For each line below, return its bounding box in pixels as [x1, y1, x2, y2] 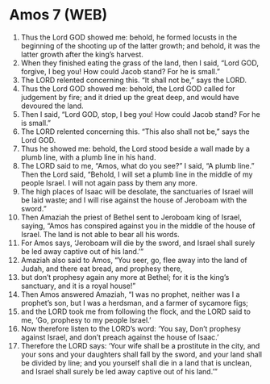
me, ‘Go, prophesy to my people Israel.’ [20, 315, 152, 324]
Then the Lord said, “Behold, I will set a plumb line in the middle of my [20, 169, 253, 179]
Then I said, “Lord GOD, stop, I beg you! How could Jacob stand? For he [20, 109, 260, 119]
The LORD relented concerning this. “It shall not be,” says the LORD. [20, 75, 247, 85]
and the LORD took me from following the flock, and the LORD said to [20, 307, 251, 316]
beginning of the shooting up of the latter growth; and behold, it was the [20, 40, 260, 50]
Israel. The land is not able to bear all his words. [20, 229, 180, 239]
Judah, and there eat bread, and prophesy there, [20, 264, 183, 273]
